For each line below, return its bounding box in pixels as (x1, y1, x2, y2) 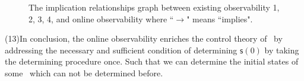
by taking (264, 43, 299, 56)
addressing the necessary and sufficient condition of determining (5, 43, 237, 56)
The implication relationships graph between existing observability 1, (28, 1, 280, 13)
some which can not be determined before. (5, 66, 163, 79)
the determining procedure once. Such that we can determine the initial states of (5, 55, 299, 67)
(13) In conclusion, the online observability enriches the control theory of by (5, 32, 283, 45)
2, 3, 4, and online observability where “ (28, 12, 174, 25)
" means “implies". (186, 12, 253, 25)
